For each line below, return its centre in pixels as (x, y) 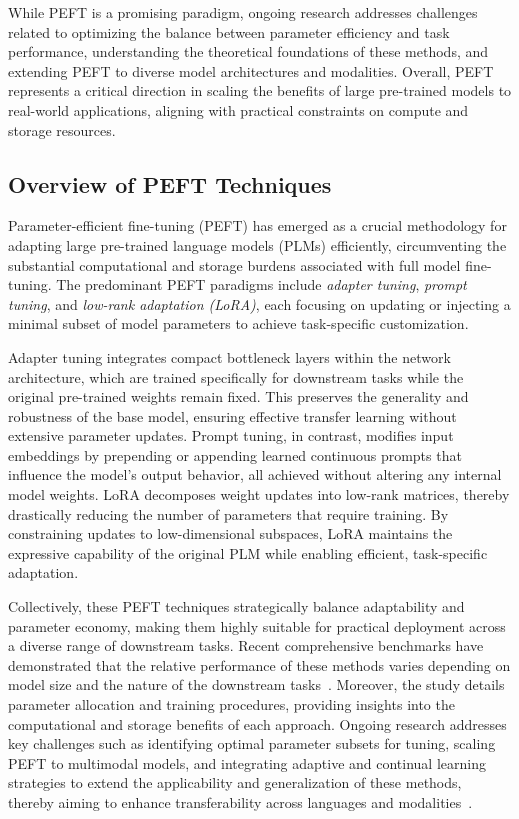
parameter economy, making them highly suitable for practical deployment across (257, 625)
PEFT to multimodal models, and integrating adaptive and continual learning (247, 762)
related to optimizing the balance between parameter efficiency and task (229, 31)
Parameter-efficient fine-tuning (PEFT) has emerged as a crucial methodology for (257, 225)
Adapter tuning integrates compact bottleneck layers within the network (229, 356)
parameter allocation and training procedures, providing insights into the (231, 704)
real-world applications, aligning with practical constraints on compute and (238, 109)
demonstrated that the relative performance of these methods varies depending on (259, 664)
